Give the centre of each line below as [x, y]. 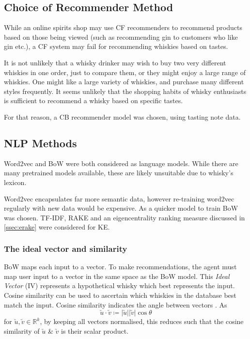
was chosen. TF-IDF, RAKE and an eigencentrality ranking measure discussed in [125, 217]
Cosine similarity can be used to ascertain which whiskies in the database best [120, 295]
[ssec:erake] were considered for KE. [57, 227]
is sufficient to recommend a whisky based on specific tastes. [94, 100]
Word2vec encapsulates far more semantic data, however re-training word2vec [119, 198]
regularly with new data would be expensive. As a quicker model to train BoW [121, 208]
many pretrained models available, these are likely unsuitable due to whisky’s [119, 173]
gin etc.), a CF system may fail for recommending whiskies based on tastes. [116, 46]
